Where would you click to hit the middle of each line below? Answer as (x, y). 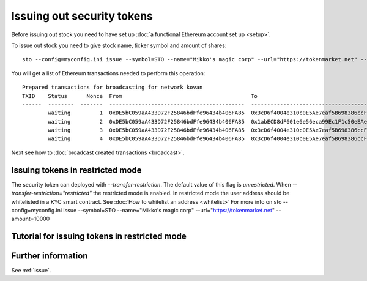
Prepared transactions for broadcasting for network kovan (113, 88)
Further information (50, 256)
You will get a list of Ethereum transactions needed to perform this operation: (108, 73)
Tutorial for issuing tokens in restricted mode (99, 237)
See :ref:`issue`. (31, 271)
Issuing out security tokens (82, 16)
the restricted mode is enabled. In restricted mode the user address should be (191, 193)
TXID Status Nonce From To (140, 96)
